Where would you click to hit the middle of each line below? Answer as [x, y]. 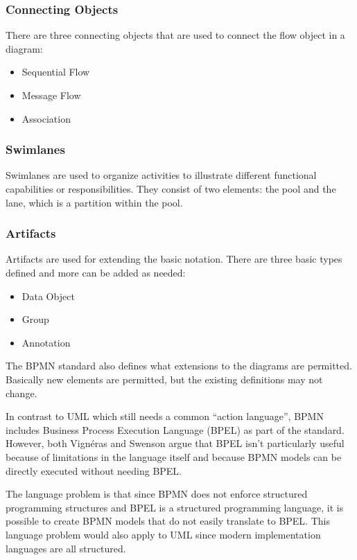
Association [46, 118]
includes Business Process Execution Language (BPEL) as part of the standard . [175, 429]
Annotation [46, 342]
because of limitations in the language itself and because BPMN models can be [174, 456]
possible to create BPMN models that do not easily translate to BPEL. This [168, 521]
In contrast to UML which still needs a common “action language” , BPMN [165, 416]
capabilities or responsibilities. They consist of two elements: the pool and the [171, 189]
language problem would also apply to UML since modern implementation [163, 534]
